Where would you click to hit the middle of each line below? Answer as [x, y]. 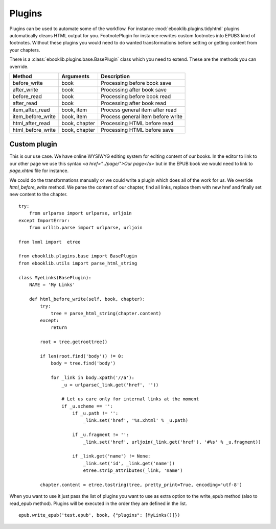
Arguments [75, 76]
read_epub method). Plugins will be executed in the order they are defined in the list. [98, 503]
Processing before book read [136, 96]
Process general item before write [141, 116]
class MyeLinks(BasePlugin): [55, 278]
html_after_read [31, 123]
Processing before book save [136, 83]
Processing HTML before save [137, 130]
